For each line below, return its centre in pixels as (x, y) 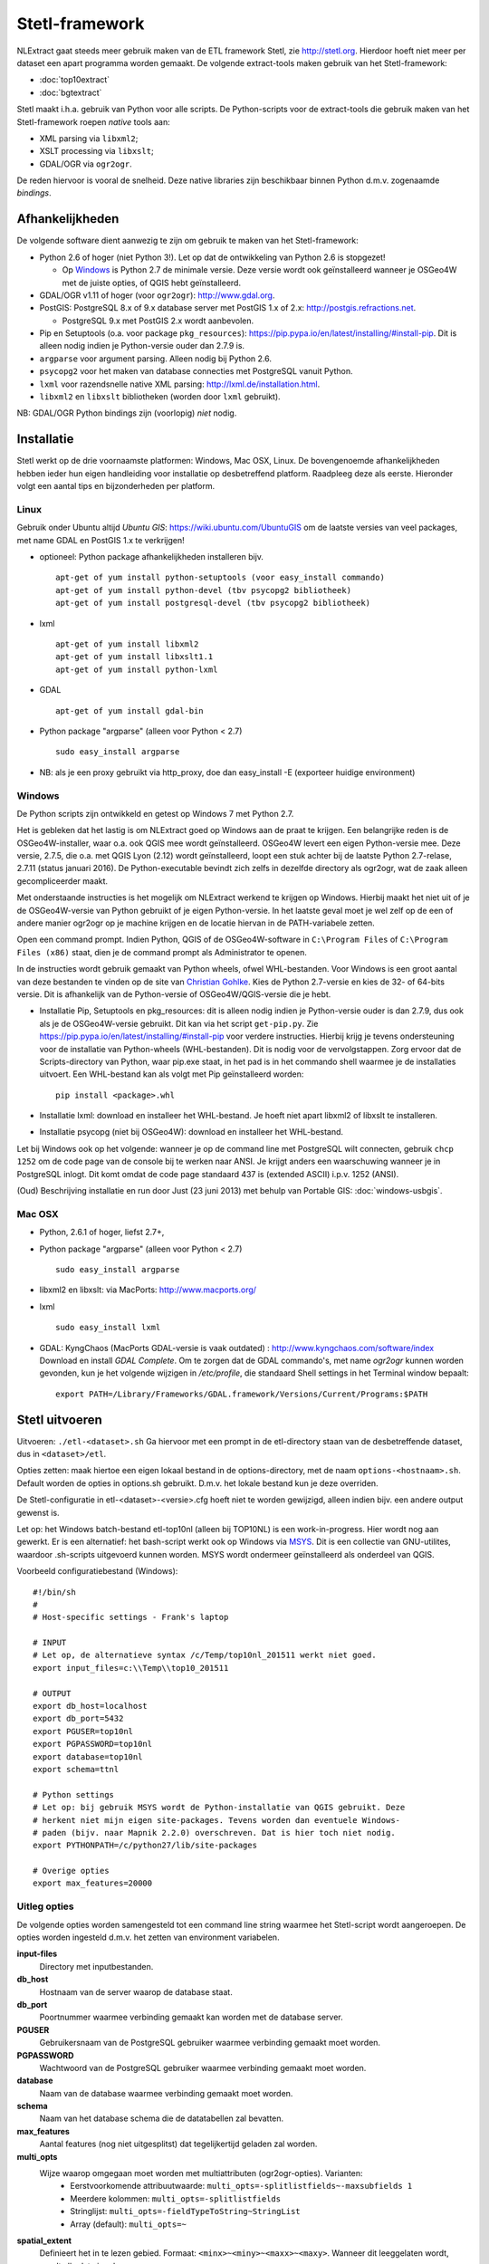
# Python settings (74, 1794)
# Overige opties (71, 1871)
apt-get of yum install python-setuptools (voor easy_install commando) (220, 578)
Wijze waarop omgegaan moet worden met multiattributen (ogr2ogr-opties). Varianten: (201, 2173)
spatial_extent (44, 2240)
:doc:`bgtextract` (71, 92)
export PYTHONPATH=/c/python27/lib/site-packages (145, 1846)
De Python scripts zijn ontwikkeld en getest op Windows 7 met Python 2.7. (155, 813)
